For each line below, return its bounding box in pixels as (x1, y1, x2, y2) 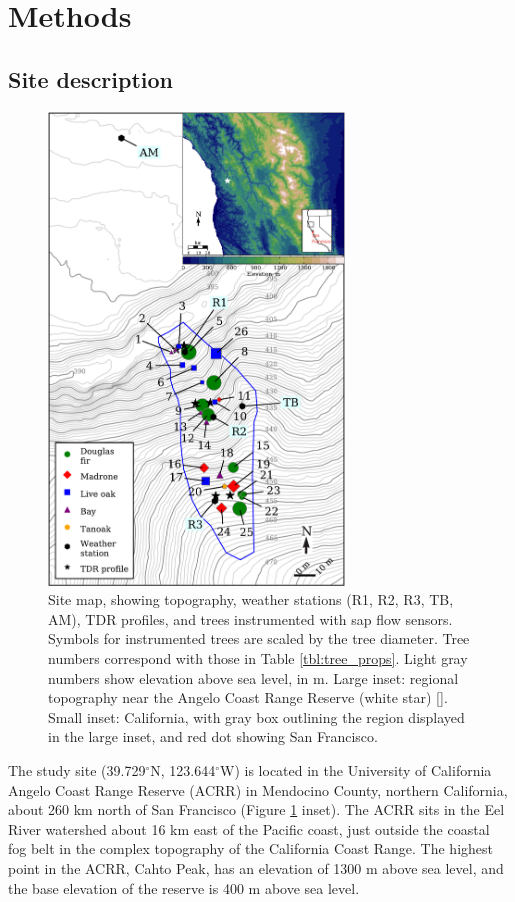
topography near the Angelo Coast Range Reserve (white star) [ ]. (48, 687, 448, 708)
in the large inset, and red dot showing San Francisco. (48, 726, 378, 747)
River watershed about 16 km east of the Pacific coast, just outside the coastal (8, 818, 490, 839)
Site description (8, 63, 174, 94)
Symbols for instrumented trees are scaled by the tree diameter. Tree (48, 628, 470, 649)
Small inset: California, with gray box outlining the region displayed (48, 706, 465, 727)
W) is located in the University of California (220, 760, 492, 781)
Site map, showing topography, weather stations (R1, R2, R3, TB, (48, 589, 454, 610)
